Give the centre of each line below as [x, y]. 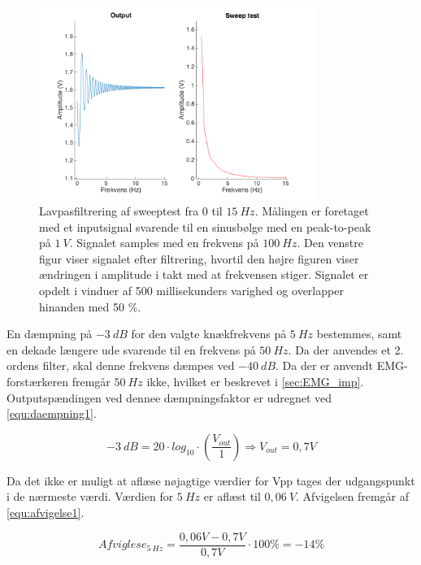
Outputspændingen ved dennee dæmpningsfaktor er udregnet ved [169, 397]
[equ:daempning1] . [52, 413]
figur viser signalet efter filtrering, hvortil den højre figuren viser [199, 258]
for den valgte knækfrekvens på [209, 334]
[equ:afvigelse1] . [46, 512]
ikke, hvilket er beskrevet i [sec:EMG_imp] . [255, 382]
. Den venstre [330, 243]
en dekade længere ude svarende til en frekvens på [131, 349]
